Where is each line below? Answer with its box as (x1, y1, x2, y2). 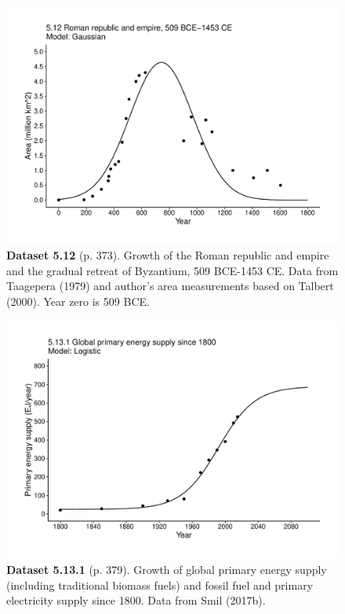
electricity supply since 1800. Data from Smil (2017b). (6, 592, 266, 608)
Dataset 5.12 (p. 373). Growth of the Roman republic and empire (6, 247, 329, 263)
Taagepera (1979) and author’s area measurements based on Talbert (6, 278, 334, 294)
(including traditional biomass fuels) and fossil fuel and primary (6, 576, 314, 593)
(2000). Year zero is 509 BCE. (6, 293, 150, 310)
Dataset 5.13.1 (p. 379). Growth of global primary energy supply (6, 561, 327, 577)
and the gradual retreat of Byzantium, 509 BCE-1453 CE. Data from (6, 262, 339, 278)
